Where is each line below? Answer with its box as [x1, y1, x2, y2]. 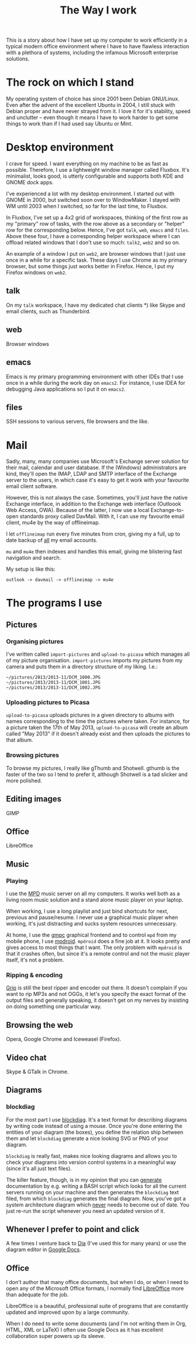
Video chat [6, 1052, 47, 1062]
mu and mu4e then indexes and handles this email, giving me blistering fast [6, 548, 183, 555]
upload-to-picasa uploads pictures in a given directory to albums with [6, 712, 174, 719]
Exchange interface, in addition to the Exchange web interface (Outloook [6, 500, 181, 507]
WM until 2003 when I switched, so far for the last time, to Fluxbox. [6, 203, 168, 210]
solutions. [6, 55, 30, 62]
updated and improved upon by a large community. [6, 1309, 130, 1316]
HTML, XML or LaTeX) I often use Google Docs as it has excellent [6, 1326, 163, 1333]
